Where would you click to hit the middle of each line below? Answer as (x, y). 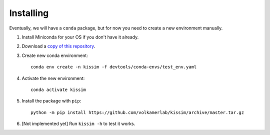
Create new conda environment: (55, 55)
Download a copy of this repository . (58, 46)
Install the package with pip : (51, 101)
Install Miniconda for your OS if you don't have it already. (80, 37)
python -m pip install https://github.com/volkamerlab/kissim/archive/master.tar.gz (137, 112)
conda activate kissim (58, 89)
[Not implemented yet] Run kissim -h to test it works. (78, 124)
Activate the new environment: (53, 78)
